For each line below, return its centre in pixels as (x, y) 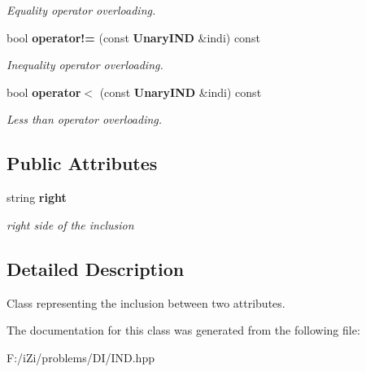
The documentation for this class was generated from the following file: (183, 330)
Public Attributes (82, 163)
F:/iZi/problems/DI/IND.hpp (81, 357)
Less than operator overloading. (85, 119)
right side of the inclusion (70, 224)
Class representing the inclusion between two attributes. (146, 302)
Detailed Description (96, 268)
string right (37, 197)
